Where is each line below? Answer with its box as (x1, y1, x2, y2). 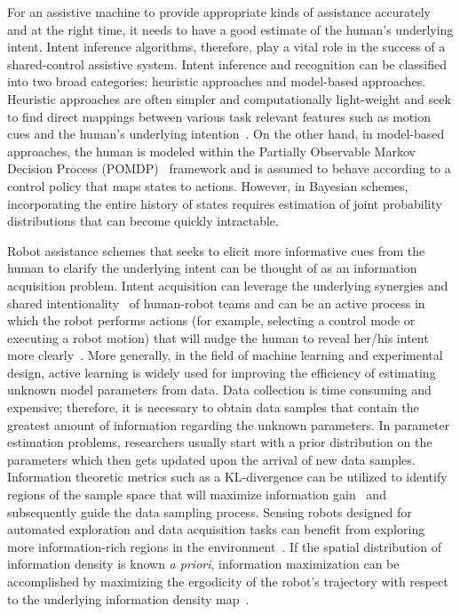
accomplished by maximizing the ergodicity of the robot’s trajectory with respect (7, 572, 448, 590)
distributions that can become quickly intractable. (7, 211, 279, 230)
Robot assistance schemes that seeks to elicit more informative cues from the (7, 241, 425, 259)
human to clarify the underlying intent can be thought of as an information (7, 259, 417, 277)
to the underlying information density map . (7, 589, 250, 608)
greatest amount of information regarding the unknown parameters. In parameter (7, 415, 450, 434)
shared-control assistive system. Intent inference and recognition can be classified (7, 54, 448, 73)
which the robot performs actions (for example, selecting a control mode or (7, 311, 416, 330)
